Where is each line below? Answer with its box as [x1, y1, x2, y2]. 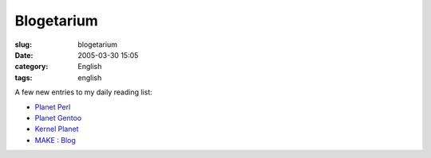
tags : [14, 72, 33, 83]
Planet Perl [34, 102, 71, 111]
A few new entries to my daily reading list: [14, 87, 153, 97]
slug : [14, 40, 32, 49]
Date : [14, 50, 34, 60]
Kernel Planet [34, 124, 79, 134]
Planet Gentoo [34, 113, 82, 122]
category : [14, 62, 49, 71]
